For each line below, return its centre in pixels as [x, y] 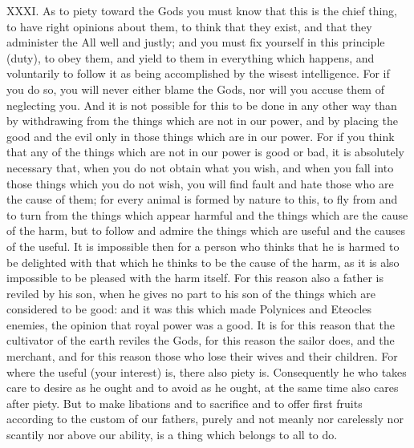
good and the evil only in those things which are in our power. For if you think [201, 136]
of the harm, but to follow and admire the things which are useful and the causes [206, 230]
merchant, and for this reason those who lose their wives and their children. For [202, 356]
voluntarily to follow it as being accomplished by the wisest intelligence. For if [198, 73]
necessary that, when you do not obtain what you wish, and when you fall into [200, 167]
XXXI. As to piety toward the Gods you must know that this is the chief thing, [202, 10]
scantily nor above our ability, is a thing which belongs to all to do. [172, 435]
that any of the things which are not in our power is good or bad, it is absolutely [205, 152]
